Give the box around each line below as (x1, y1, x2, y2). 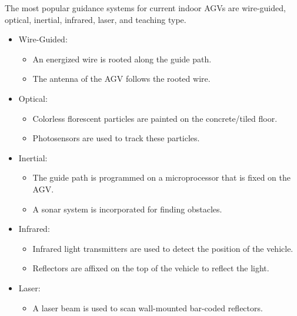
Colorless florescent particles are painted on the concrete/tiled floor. (32, 112, 278, 124)
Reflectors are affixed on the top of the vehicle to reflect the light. (32, 262, 269, 274)
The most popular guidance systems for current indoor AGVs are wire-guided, (5, 2, 286, 14)
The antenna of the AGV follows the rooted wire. (32, 72, 211, 85)
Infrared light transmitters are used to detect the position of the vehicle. (32, 242, 293, 254)
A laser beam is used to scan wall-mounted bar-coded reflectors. (32, 301, 263, 314)
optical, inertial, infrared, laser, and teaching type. (5, 13, 186, 25)
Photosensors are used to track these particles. (32, 132, 200, 144)
